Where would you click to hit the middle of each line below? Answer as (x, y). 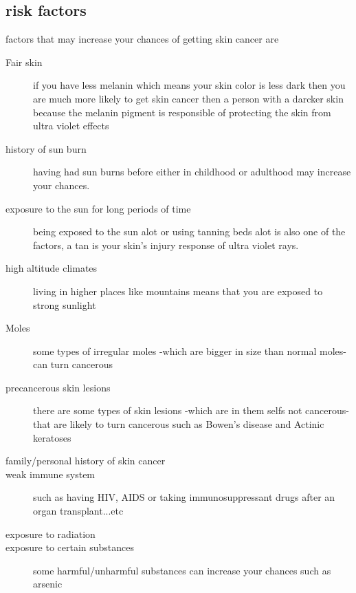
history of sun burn (46, 148)
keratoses (52, 437)
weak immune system (51, 474)
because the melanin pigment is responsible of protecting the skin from (182, 112)
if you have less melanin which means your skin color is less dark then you (189, 85)
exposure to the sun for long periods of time (98, 208)
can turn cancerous (73, 364)
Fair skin (24, 62)
